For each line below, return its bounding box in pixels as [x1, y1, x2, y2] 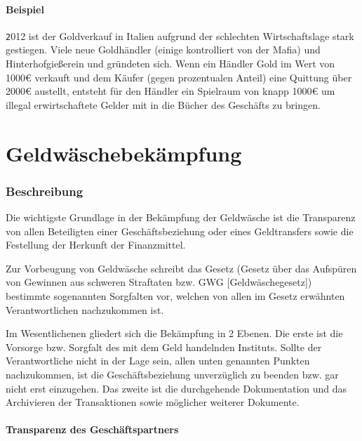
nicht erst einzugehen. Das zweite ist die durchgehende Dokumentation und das [6, 381, 347, 395]
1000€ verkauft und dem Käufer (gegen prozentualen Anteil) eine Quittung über [6, 70, 352, 84]
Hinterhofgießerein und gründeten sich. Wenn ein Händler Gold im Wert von [6, 56, 335, 71]
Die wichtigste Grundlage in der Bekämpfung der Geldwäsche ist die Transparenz [6, 210, 356, 225]
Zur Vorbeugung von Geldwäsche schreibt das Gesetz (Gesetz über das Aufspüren [6, 261, 357, 275]
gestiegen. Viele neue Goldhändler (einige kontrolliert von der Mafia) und [6, 42, 321, 57]
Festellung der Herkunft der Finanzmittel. [6, 237, 186, 252]
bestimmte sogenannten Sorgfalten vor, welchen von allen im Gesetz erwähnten [6, 288, 345, 303]
